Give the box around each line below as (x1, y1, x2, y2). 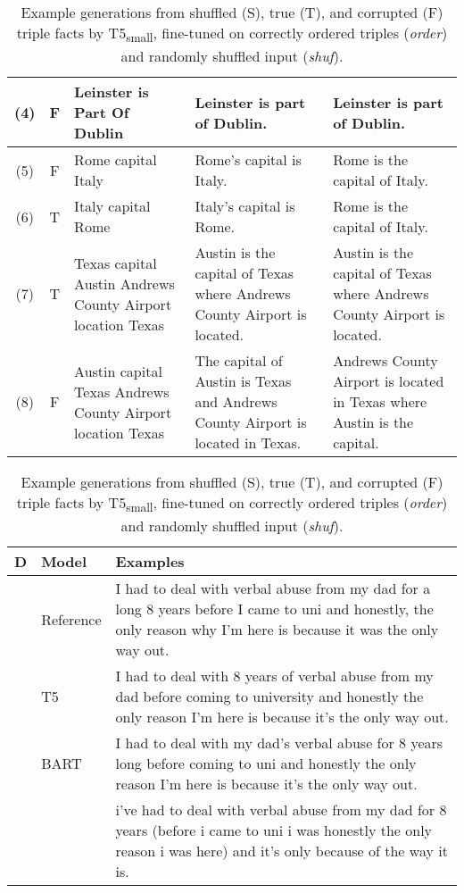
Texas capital (74, 252, 157, 273)
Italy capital (74, 196, 151, 217)
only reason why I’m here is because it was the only (115, 619, 439, 640)
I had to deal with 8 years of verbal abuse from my (115, 665, 434, 687)
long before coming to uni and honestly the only (115, 753, 417, 774)
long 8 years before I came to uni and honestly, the (115, 598, 434, 620)
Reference (41, 608, 102, 630)
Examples (115, 551, 185, 572)
